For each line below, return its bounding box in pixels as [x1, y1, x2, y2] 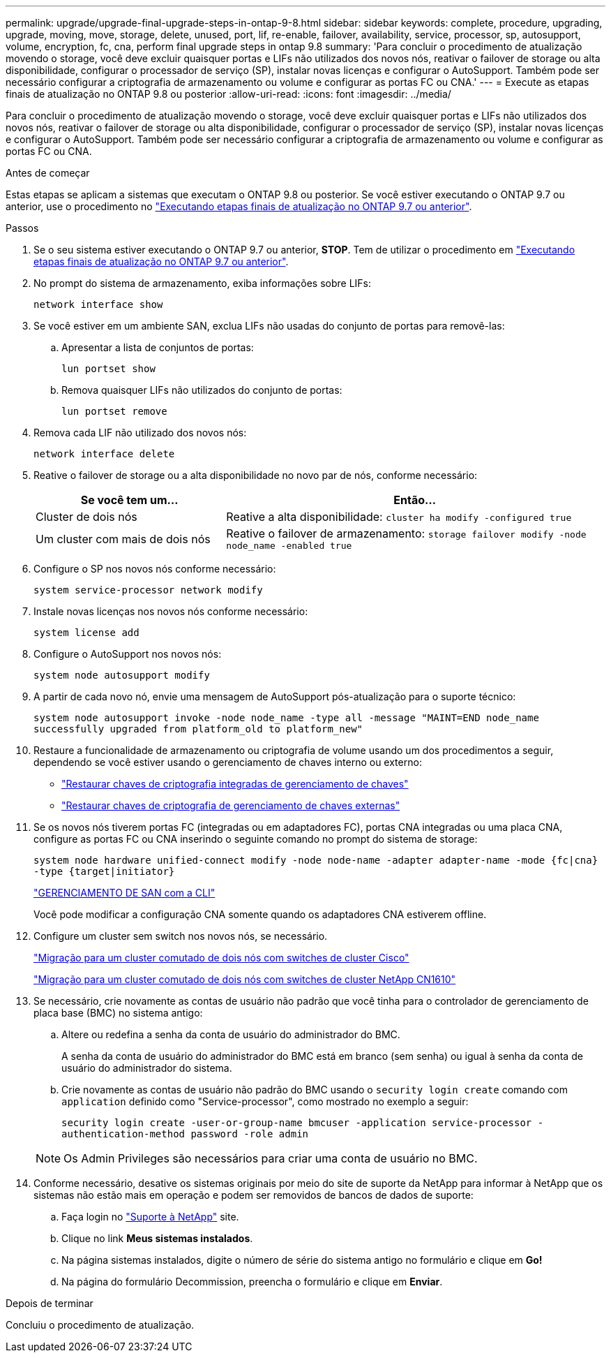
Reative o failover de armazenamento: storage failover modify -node [226, 526, 587, 540]
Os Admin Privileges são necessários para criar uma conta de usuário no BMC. [63, 1151, 478, 1165]
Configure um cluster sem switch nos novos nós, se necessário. [33, 930, 328, 942]
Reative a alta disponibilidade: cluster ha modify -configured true [226, 510, 572, 524]
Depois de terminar [6, 1297, 93, 1309]
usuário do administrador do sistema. [61, 1062, 232, 1074]
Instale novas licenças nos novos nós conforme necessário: [33, 605, 308, 617]
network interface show [33, 299, 163, 310]
